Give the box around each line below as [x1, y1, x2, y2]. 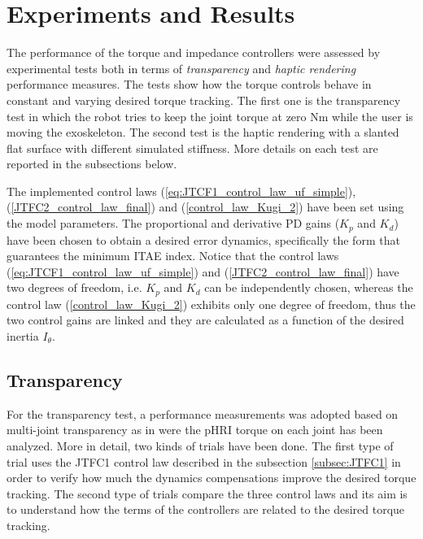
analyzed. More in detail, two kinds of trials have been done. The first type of [7, 437, 394, 454]
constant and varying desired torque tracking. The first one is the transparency [7, 91, 401, 108]
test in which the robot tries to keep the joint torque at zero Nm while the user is [7, 107, 413, 124]
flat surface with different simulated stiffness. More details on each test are [7, 139, 378, 156]
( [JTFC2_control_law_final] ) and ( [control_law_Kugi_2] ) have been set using [7, 198, 404, 215]
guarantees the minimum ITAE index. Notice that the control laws [7, 247, 339, 264]
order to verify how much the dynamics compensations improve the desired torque [7, 469, 416, 486]
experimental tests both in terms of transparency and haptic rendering [7, 59, 356, 76]
